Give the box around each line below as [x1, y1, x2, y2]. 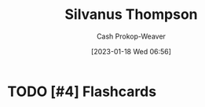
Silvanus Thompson [64, 6, 198, 24]
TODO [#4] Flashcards [7, 83, 157, 100]
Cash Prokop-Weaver [96, 31, 167, 41]
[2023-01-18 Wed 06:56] [90, 46, 172, 56]
